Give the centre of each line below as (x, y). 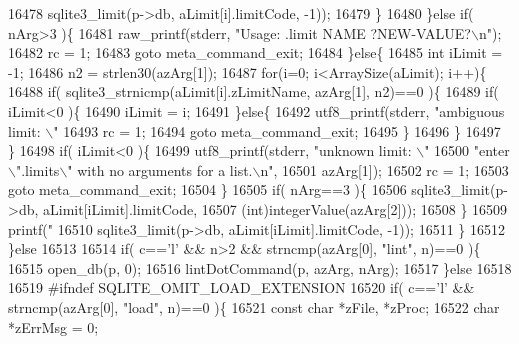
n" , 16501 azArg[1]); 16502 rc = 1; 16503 (384, 169)
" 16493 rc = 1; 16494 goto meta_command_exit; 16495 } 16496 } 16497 (277, 130)
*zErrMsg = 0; (53, 326)
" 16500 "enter (467, 150)
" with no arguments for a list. (160, 169)
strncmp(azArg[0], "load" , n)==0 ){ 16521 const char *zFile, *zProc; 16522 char (254, 306)
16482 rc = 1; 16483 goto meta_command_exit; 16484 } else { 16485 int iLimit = (255, 52)
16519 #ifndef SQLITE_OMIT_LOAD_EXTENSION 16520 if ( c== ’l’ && (241, 287)
